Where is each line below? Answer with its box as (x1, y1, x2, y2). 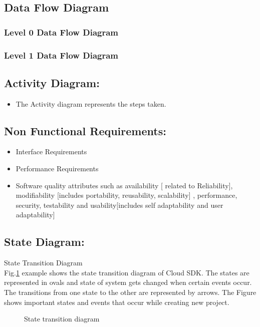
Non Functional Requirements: (4, 123, 166, 138)
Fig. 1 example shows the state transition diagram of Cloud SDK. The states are (4, 267, 249, 277)
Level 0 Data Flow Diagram (4, 26, 118, 38)
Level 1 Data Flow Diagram (4, 49, 118, 61)
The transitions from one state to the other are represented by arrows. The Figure (4, 287, 256, 297)
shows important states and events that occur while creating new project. (4, 296, 229, 307)
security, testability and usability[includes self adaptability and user (16, 199, 223, 210)
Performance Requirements (16, 163, 99, 174)
